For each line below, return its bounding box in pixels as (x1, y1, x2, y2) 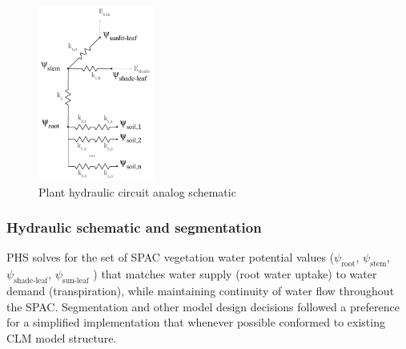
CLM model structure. (6, 329, 117, 346)
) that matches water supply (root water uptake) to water (93, 266, 377, 282)
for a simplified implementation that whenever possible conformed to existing (6, 314, 385, 331)
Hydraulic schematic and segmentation (6, 217, 262, 237)
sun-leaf (62, 277, 89, 285)
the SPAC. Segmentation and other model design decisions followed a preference (6, 298, 400, 315)
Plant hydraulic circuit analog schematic (38, 183, 236, 200)
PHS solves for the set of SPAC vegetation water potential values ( (6, 249, 335, 266)
